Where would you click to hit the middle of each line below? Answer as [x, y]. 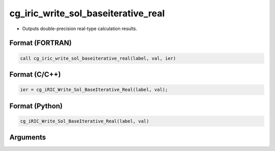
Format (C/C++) [35, 74]
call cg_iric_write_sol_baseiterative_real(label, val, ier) [98, 58]
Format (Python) [36, 106]
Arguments [28, 137]
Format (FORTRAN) [40, 43]
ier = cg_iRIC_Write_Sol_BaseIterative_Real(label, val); [94, 90]
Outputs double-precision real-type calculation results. [80, 29]
